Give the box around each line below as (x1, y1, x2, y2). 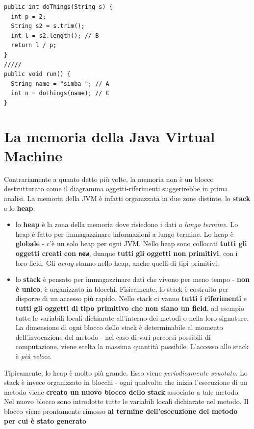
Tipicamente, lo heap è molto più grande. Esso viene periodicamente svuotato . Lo (4, 367, 248, 378)
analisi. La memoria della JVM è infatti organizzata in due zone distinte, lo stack (4, 193, 251, 203)
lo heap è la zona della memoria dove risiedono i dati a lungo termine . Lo (15, 219, 238, 229)
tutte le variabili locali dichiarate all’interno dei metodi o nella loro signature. (15, 312, 249, 323)
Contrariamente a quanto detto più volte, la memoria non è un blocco (4, 174, 214, 184)
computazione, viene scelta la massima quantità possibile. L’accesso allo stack (15, 341, 249, 352)
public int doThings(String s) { (4, 3, 113, 10)
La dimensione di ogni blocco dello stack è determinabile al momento (15, 322, 223, 332)
